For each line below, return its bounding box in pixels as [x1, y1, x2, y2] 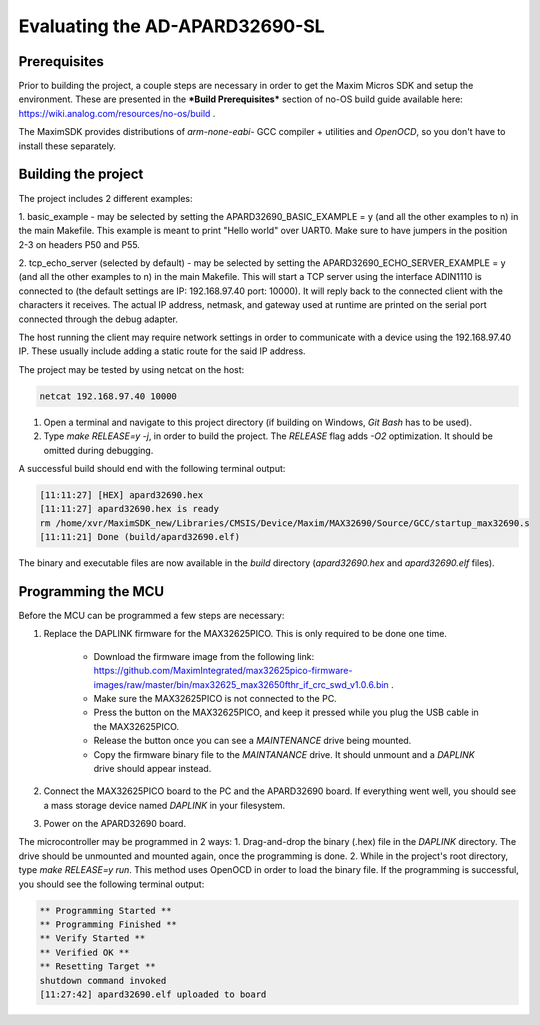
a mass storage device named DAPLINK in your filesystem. [43, 799, 286, 811]
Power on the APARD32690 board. [43, 818, 187, 830]
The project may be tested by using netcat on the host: [18, 363, 245, 375]
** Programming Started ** [39, 905, 172, 916]
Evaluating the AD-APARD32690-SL [18, 15, 325, 37]
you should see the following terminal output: [18, 878, 205, 890]
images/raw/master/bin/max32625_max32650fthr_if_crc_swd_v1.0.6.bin [93, 678, 389, 690]
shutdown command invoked [39, 975, 167, 986]
